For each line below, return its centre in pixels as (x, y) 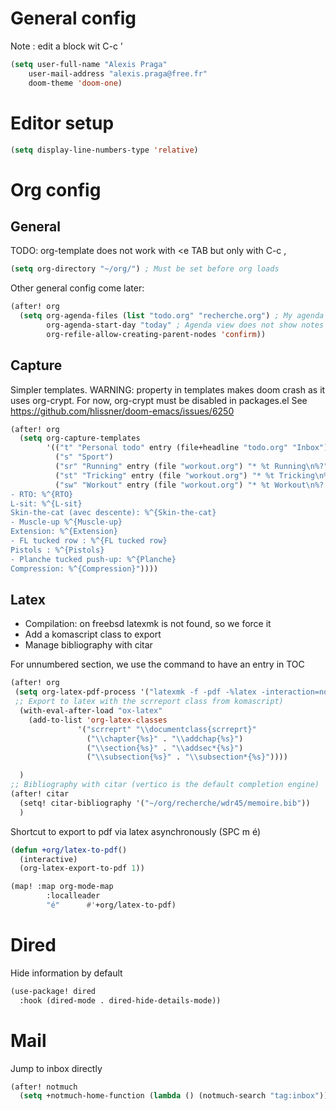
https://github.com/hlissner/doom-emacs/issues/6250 (122, 411)
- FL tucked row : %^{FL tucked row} (89, 541)
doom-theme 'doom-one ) (75, 83)
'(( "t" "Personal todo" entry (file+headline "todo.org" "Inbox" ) (187, 448)
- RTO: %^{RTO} (42, 494)
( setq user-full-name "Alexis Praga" (89, 64)
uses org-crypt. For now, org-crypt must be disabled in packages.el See (159, 400)
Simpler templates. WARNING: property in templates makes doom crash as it (168, 389)
